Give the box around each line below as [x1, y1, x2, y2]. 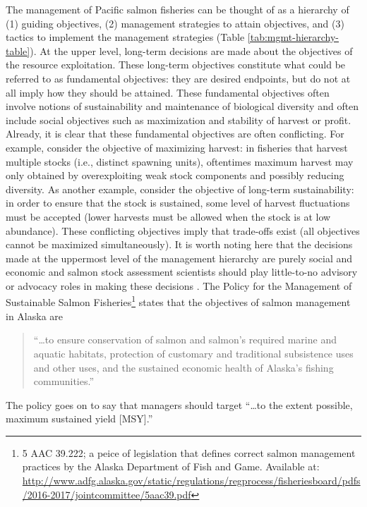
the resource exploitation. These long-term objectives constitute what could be [6, 57, 346, 72]
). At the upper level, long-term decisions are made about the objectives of [30, 43, 353, 58]
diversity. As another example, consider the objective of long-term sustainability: [6, 181, 354, 196]
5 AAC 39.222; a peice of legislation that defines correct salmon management [22, 445, 356, 460]
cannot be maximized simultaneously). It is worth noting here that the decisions [6, 237, 353, 252]
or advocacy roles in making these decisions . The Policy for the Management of [6, 278, 352, 293]
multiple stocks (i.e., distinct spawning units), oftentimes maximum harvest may [6, 154, 354, 169]
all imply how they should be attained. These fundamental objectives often [6, 85, 330, 99]
